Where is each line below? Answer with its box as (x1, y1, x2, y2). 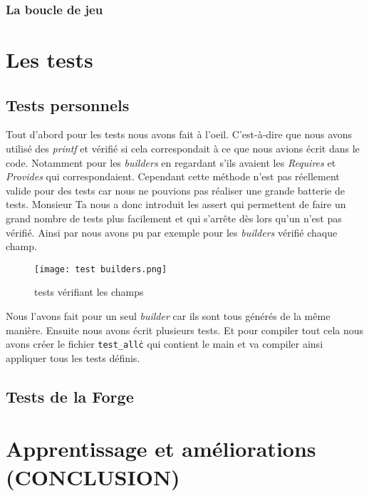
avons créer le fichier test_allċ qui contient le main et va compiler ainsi (6, 336, 323, 351)
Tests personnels (6, 93, 130, 115)
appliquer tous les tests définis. (6, 350, 140, 365)
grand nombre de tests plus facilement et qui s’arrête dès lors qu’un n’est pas (6, 210, 342, 225)
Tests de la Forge (6, 385, 134, 407)
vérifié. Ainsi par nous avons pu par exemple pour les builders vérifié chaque (6, 224, 338, 239)
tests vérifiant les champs (34, 284, 144, 299)
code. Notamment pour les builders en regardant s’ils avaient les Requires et (6, 155, 336, 170)
